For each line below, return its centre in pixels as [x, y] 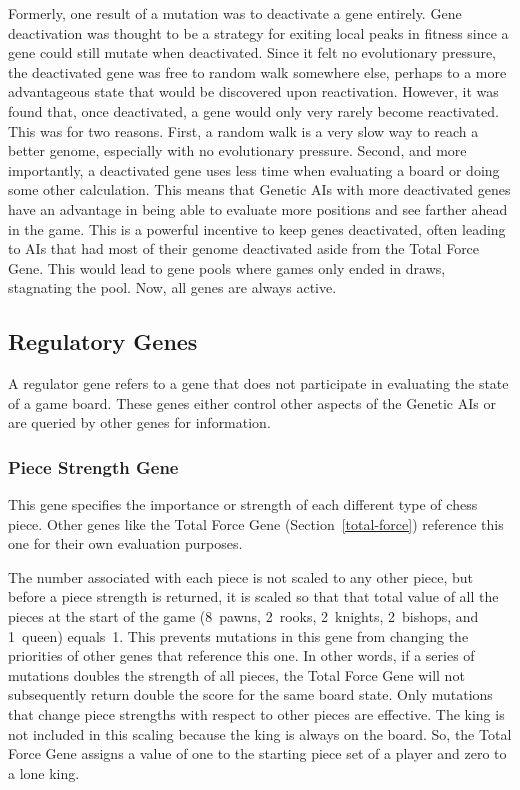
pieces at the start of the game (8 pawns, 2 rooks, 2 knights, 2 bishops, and [243, 616]
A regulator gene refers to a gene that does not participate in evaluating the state [258, 383]
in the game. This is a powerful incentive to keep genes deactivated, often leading [257, 228]
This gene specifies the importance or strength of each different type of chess [243, 504]
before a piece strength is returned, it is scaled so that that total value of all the [253, 596]
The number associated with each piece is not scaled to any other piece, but [241, 576]
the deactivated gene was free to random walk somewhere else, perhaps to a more [257, 71]
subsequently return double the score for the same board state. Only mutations [250, 694]
